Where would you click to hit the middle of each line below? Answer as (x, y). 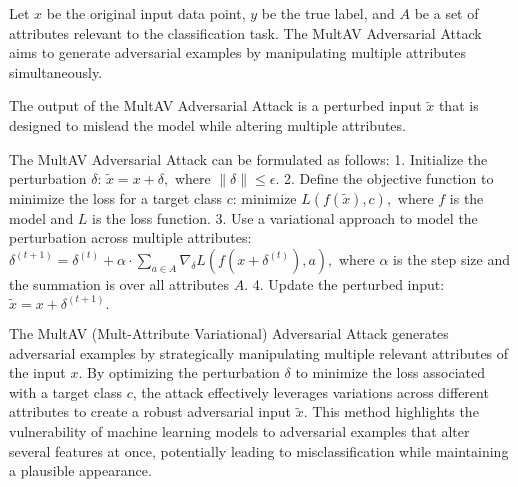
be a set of (446, 13)
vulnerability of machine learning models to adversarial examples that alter (239, 430)
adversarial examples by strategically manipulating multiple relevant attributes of (259, 352)
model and (41, 217)
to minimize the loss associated (390, 372)
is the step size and (451, 258)
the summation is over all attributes (119, 283)
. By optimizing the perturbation (179, 372)
